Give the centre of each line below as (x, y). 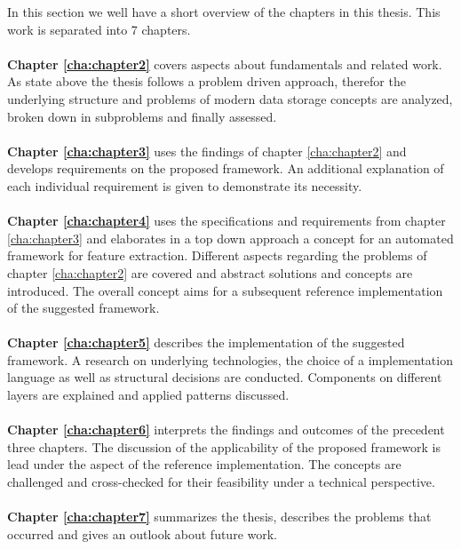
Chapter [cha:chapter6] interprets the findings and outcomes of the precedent (226, 430)
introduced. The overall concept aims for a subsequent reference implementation (225, 290)
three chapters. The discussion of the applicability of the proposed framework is (224, 446)
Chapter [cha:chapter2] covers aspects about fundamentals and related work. (225, 64)
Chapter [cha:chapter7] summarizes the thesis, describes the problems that (219, 517)
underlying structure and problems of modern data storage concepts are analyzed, (230, 98)
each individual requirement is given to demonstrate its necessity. (185, 185)
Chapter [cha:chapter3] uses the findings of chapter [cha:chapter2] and (207, 151)
